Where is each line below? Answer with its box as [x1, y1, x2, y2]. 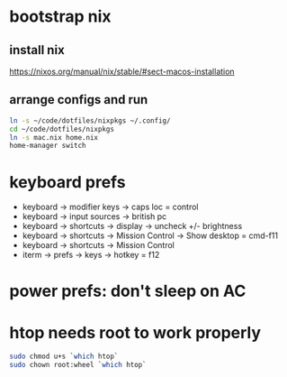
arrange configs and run [9, 92, 148, 107]
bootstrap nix [9, 6, 112, 27]
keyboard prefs [9, 171, 126, 192]
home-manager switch [9, 142, 87, 151]
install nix [9, 42, 65, 58]
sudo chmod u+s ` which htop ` [9, 352, 119, 362]
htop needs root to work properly [9, 322, 262, 343]
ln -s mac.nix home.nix [9, 133, 99, 142]
